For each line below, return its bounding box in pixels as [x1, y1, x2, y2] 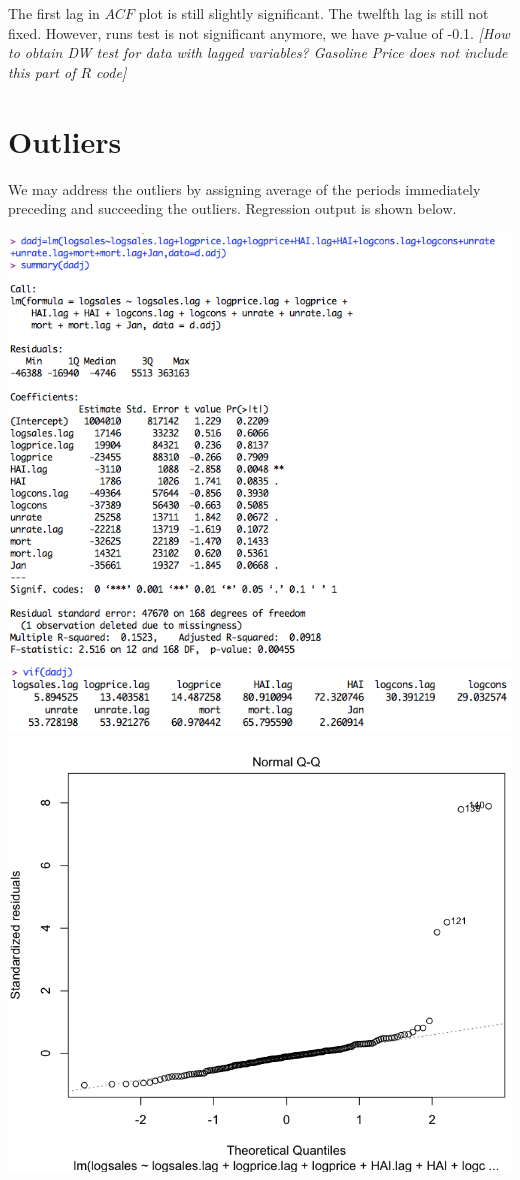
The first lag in [8, 3, 100, 23]
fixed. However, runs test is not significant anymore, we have [8, 22, 379, 43]
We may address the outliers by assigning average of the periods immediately [8, 178, 481, 199]
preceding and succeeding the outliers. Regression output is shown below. [8, 198, 457, 219]
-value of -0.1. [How [390, 22, 510, 43]
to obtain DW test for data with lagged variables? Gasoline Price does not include [8, 42, 508, 63]
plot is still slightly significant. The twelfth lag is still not [138, 3, 489, 23]
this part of [8, 61, 76, 82]
